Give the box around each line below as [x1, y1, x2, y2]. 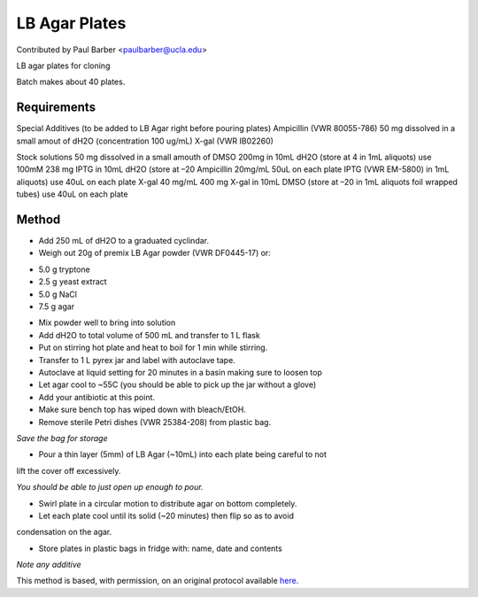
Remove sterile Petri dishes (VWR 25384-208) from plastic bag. [38, 416, 272, 427]
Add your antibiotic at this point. [38, 392, 155, 402]
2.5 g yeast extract [38, 276, 107, 287]
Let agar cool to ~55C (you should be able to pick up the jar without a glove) [38, 379, 317, 390]
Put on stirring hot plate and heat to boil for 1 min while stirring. [38, 342, 268, 353]
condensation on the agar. [16, 527, 112, 538]
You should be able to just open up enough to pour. [16, 482, 204, 492]
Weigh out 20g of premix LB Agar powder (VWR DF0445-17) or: [38, 248, 272, 259]
